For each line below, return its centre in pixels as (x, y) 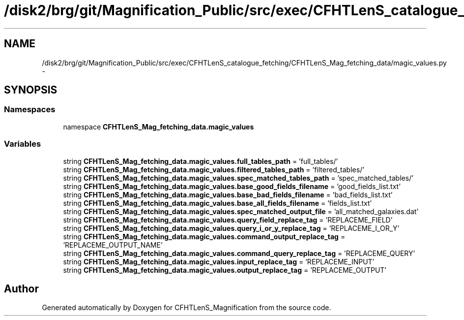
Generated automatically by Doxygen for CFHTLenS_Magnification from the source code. (187, 308)
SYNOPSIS (31, 90)
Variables (23, 144)
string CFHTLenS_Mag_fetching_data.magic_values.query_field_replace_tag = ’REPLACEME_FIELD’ (228, 220)
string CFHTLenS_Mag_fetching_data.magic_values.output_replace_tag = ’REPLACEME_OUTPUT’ (225, 270)
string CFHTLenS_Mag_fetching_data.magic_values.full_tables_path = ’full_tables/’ (201, 161)
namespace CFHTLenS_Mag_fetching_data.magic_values (159, 127)
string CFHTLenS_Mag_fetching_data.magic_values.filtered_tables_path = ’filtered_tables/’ (214, 169)
